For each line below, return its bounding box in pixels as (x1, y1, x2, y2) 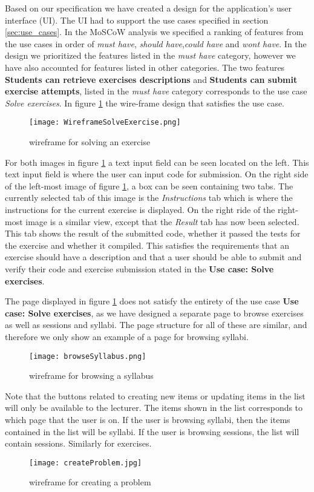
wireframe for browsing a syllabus (29, 369, 154, 382)
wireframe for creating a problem (29, 476, 151, 488)
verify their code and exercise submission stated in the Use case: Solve (5, 262, 274, 275)
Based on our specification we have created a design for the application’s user (5, 2, 292, 14)
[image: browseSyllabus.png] (29, 352, 146, 361)
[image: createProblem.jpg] (29, 458, 142, 467)
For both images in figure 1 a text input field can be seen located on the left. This (5, 156, 309, 168)
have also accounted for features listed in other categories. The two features (5, 61, 285, 73)
